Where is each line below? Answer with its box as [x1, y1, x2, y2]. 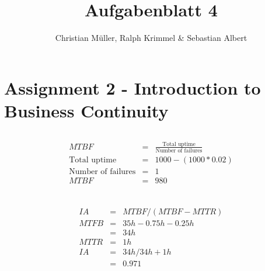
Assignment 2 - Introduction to [4, 75, 261, 99]
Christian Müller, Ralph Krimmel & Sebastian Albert [55, 32, 247, 44]
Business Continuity [4, 98, 169, 122]
